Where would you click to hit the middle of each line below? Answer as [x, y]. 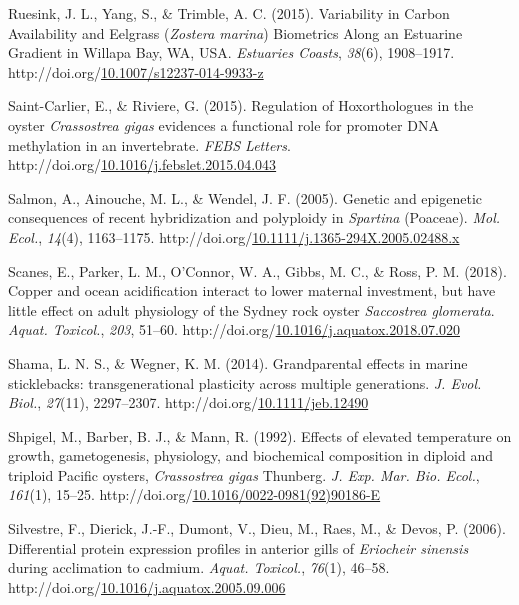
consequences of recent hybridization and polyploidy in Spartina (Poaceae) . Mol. [254, 217]
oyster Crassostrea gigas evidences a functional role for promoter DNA [223, 124]
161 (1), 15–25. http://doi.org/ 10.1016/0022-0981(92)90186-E [194, 494]
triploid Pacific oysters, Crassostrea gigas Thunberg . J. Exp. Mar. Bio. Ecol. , [244, 474]
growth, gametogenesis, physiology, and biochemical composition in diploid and [250, 455]
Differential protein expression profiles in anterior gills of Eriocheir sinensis [238, 547]
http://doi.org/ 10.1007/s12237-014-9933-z [136, 71]
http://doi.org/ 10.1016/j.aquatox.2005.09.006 [147, 586]
